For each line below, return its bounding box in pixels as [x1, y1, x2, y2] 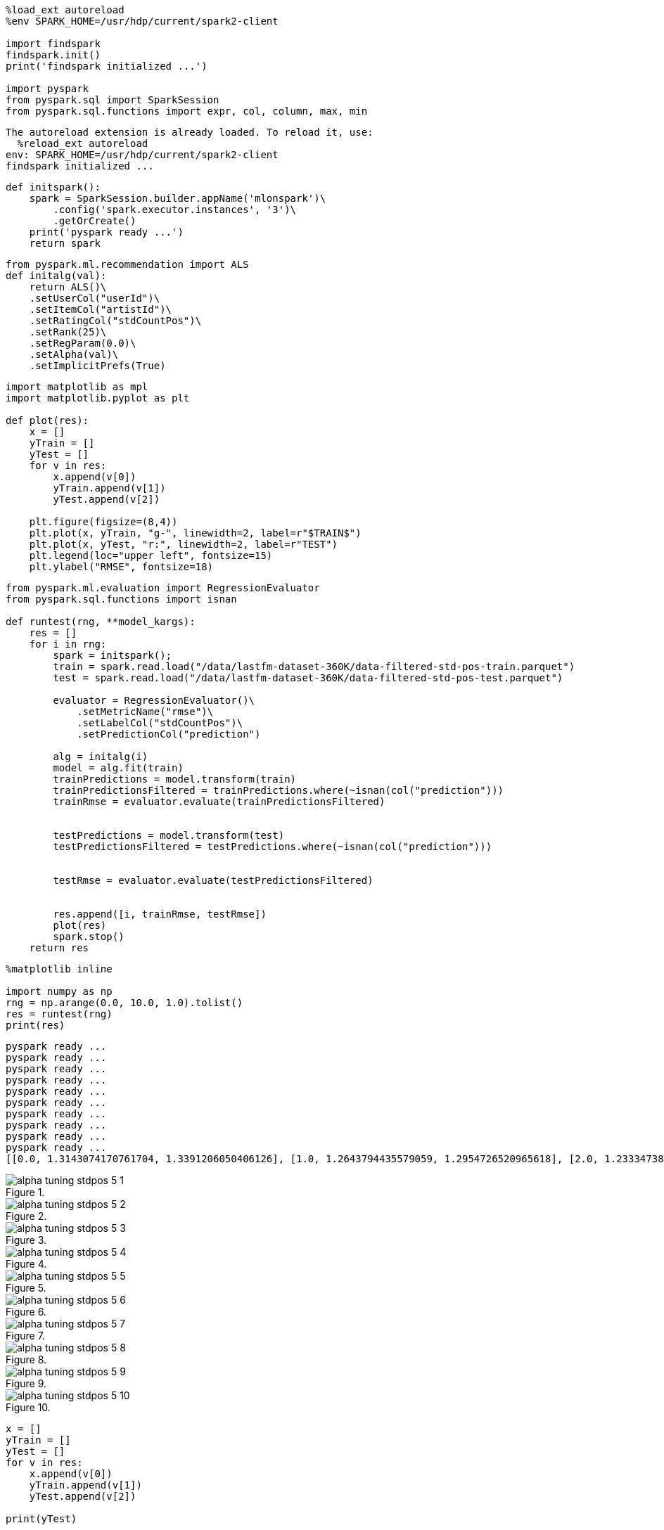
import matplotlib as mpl [6, 381, 148, 392]
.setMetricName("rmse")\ [77, 706, 214, 717]
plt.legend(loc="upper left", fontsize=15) [29, 550, 273, 561]
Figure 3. [6, 1234, 47, 1246]
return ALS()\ [29, 281, 107, 292]
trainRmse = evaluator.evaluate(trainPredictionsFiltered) [53, 796, 385, 807]
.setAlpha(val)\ [29, 349, 119, 360]
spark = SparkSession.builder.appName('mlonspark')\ [29, 193, 326, 204]
